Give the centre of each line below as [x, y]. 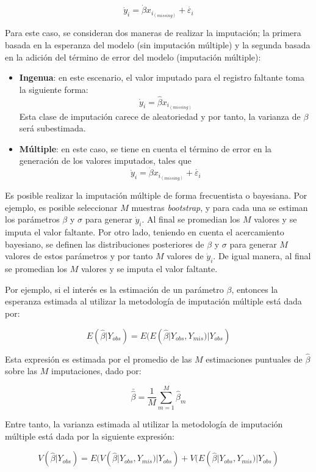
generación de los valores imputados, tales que [105, 160]
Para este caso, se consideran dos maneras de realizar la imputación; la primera [153, 33]
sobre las [21, 371]
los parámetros [32, 219]
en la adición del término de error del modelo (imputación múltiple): [133, 57]
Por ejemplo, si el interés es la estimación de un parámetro [114, 289]
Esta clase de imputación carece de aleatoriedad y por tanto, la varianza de [160, 116]
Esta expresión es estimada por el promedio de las [99, 359]
